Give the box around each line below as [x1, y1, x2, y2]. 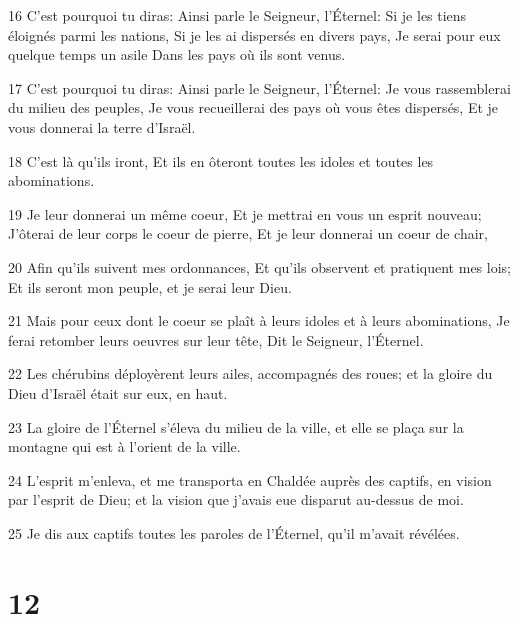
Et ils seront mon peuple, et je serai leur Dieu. [8, 276, 292, 297]
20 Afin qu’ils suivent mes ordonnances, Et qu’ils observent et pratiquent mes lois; [8, 256, 511, 277]
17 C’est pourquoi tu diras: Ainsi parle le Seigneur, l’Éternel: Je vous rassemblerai [8, 77, 511, 98]
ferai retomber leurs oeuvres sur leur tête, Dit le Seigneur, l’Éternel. [8, 329, 424, 350]
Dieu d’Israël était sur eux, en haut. [8, 382, 228, 403]
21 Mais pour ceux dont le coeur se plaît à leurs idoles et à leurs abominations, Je [8, 310, 510, 331]
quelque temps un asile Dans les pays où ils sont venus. [8, 44, 346, 65]
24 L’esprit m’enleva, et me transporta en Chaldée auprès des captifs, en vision [8, 469, 492, 490]
